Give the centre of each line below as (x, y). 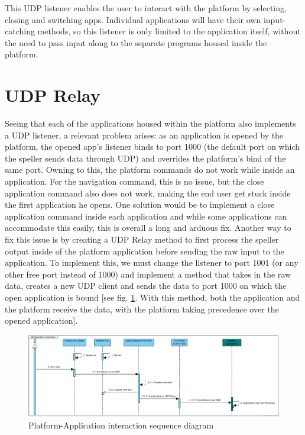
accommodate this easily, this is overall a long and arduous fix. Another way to (148, 228)
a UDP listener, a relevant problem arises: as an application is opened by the (144, 135)
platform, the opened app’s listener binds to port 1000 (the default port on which (152, 146)
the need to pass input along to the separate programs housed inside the (136, 42)
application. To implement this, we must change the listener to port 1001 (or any (152, 262)
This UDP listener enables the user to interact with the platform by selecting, (146, 8)
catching (20, 31)
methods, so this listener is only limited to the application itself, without (169, 31)
